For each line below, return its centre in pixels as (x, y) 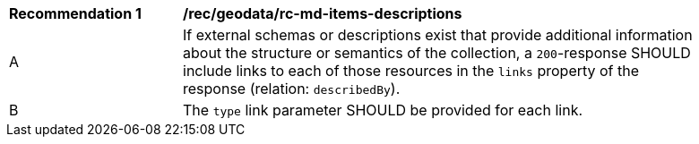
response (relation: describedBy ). (292, 89)
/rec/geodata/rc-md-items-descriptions (323, 13)
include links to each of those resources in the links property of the (411, 71)
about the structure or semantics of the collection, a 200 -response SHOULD (437, 53)
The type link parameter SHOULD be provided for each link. (383, 110)
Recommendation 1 (75, 13)
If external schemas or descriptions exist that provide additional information (438, 35)
